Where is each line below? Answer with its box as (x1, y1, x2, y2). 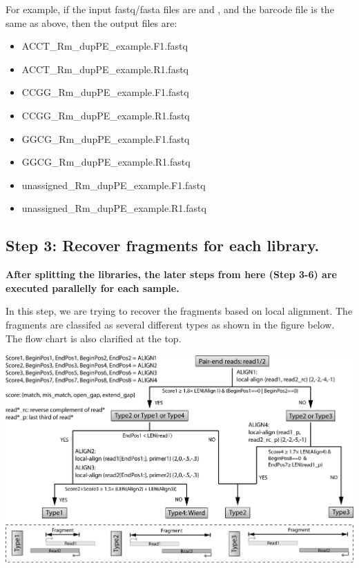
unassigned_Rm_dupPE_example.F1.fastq (21, 177, 206, 192)
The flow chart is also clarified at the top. (6, 331, 182, 345)
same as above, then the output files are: (6, 15, 177, 30)
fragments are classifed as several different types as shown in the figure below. (6, 317, 335, 331)
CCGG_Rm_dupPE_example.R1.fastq (21, 108, 190, 122)
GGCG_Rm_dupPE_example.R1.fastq (21, 155, 191, 169)
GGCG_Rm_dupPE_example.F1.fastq (21, 131, 190, 146)
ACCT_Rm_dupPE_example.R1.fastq (21, 61, 189, 76)
